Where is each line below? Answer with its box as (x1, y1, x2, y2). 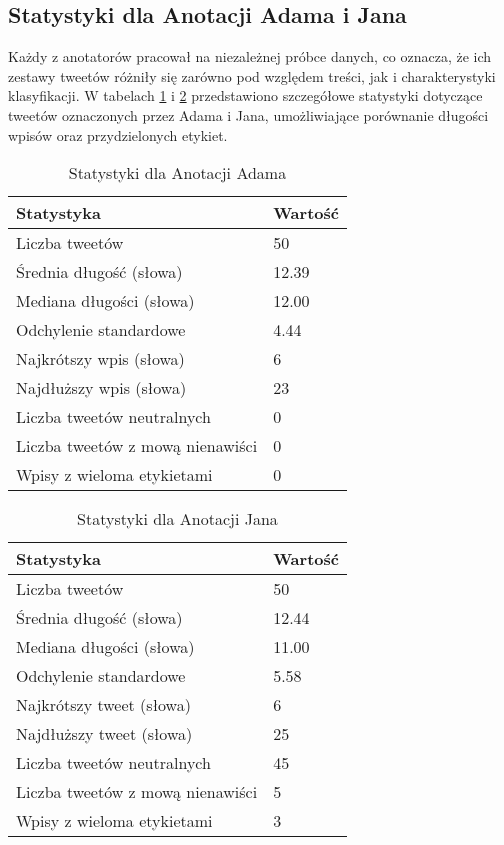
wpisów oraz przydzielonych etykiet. (8, 124, 228, 145)
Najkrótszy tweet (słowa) (16, 693, 191, 717)
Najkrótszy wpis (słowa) (16, 347, 185, 371)
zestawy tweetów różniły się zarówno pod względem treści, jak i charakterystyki (8, 65, 496, 86)
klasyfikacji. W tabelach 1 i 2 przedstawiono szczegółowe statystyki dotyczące (8, 85, 483, 106)
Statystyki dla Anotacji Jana (77, 507, 278, 531)
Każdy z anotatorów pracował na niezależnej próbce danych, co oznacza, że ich (8, 46, 492, 67)
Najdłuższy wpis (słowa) (16, 376, 187, 400)
